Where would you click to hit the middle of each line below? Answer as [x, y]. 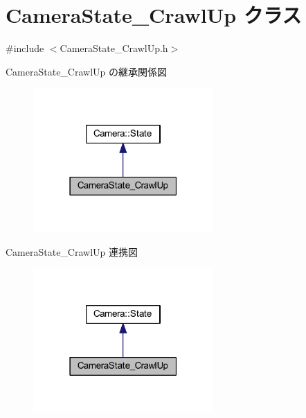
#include [25, 48]
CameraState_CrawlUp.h [114, 48]
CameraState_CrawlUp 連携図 [72, 251]
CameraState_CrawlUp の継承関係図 [87, 71]
